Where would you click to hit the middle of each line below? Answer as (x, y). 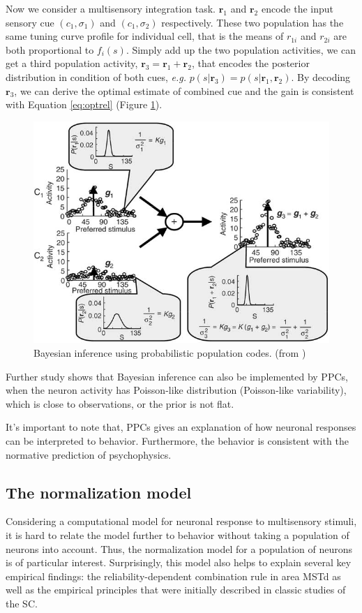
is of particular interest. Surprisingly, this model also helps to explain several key (179, 562)
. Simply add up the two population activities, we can (241, 49)
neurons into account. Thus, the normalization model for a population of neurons (179, 548)
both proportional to (50, 49)
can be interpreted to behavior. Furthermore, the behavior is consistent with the (177, 440)
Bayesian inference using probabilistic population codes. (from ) (170, 353)
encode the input (297, 8)
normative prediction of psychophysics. (89, 454)
